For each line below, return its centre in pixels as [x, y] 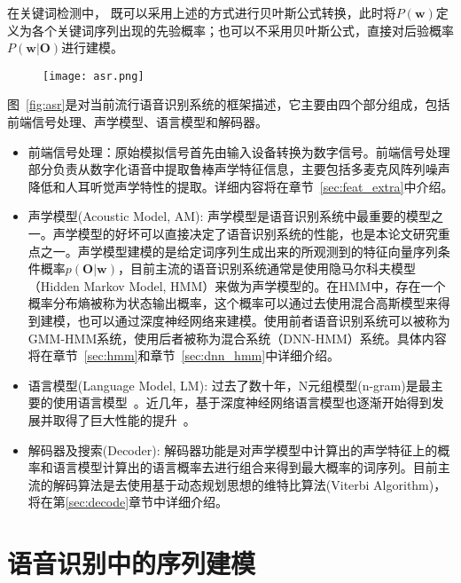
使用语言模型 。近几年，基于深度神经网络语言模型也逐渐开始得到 [242, 402]
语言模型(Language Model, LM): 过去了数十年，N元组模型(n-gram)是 [223, 385]
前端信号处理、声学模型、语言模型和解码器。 [137, 122]
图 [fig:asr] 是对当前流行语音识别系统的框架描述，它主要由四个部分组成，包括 [229, 104]
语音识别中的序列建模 [132, 563]
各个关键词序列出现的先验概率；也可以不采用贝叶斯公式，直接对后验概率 [242, 30]
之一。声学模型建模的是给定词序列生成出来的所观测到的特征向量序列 [239, 251]
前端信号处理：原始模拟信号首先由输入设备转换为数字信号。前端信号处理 [239, 151]
